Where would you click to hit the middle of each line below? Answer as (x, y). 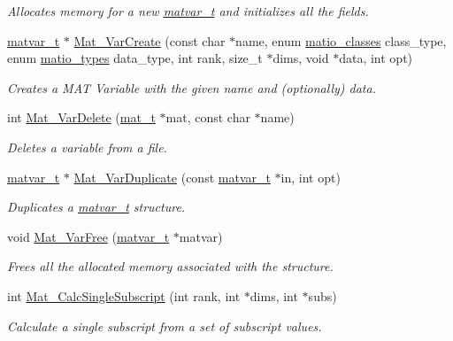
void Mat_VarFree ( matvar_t (88, 236)
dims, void (301, 58)
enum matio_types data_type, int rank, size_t (135, 58)
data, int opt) (376, 58)
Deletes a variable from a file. (87, 147)
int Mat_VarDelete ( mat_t (81, 117)
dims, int (274, 295)
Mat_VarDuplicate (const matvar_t (172, 177)
